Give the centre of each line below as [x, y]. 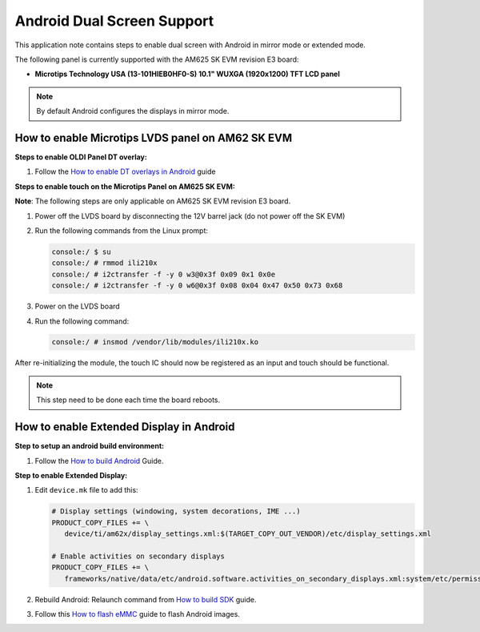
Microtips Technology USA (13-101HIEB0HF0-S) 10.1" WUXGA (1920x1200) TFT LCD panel [187, 74]
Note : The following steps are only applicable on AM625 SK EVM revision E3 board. [153, 201]
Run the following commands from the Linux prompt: [121, 230]
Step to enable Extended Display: [71, 475]
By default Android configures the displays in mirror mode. [133, 111]
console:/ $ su [81, 252]
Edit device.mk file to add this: [87, 490]
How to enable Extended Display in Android [125, 427]
